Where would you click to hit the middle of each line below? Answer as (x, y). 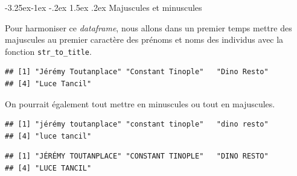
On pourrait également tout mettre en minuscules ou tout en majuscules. (140, 103)
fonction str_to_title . (48, 51)
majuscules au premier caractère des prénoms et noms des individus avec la (144, 39)
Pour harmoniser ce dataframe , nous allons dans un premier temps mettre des (148, 27)
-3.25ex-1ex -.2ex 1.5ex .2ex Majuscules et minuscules (104, 7)
